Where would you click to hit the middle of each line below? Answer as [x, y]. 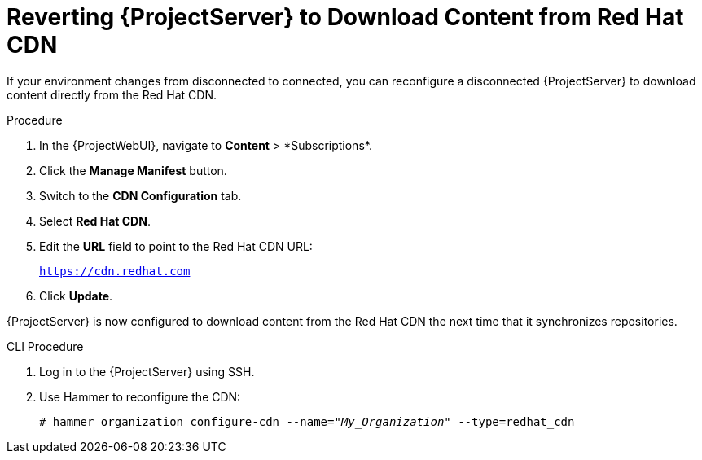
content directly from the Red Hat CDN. [112, 94]
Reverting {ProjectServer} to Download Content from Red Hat [345, 17]
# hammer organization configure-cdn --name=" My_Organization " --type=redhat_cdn [307, 421]
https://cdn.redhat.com [115, 271]
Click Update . [76, 296]
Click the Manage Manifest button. [133, 170]
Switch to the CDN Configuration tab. [140, 195]
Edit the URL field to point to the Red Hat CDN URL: [176, 246]
